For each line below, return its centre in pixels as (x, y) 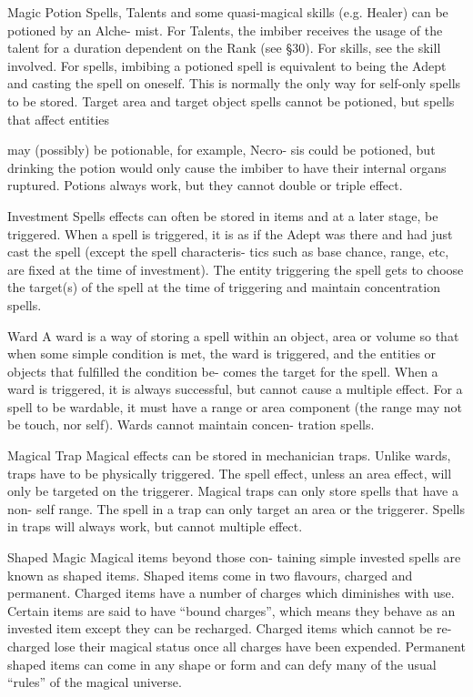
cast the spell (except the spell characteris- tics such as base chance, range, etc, (228, 252)
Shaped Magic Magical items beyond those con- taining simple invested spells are (234, 557)
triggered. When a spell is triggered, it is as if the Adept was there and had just (230, 233)
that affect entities (59, 119)
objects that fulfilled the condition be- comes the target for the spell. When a (223, 371)
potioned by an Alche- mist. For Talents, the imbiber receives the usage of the (225, 30)
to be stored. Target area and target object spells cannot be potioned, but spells (231, 101)
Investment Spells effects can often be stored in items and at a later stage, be (223, 215)
